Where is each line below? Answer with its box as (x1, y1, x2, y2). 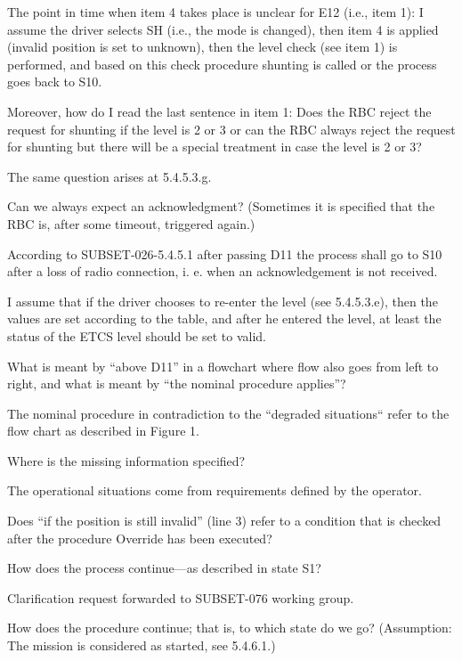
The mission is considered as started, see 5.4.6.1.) (7, 636, 276, 655)
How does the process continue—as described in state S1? (7, 559, 321, 577)
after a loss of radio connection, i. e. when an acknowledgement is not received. (7, 262, 438, 281)
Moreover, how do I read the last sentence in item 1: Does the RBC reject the (7, 102, 432, 120)
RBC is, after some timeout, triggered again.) (7, 214, 255, 233)
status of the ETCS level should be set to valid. (7, 326, 266, 345)
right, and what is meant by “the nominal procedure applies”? (7, 374, 346, 393)
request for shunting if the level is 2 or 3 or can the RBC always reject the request (7, 119, 456, 138)
